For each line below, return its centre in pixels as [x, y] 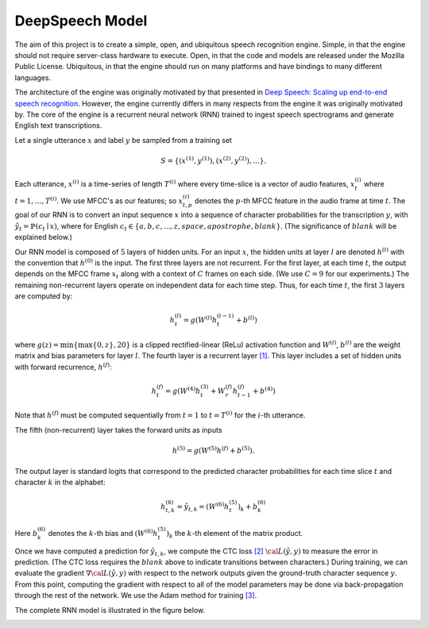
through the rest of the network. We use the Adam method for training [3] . [136, 595]
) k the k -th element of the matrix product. [235, 534]
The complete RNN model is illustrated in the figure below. [110, 610]
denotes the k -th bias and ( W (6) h [103, 533]
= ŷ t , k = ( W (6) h [203, 507]
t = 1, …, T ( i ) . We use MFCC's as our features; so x [99, 200]
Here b [26, 533]
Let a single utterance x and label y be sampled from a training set [123, 140]
